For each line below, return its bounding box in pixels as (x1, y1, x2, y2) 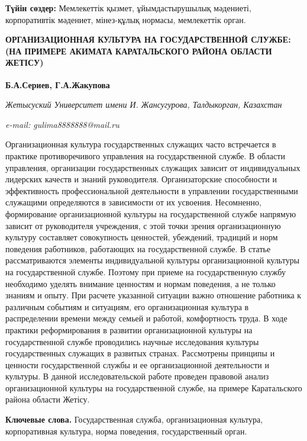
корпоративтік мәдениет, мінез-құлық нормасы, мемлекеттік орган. (5, 13, 246, 25)
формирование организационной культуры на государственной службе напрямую (5, 207, 296, 220)
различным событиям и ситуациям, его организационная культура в (5, 300, 249, 313)
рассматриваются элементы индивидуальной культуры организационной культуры (5, 254, 300, 266)
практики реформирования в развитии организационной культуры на (5, 323, 253, 336)
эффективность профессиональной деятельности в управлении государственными (5, 184, 298, 197)
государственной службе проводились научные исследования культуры (5, 335, 259, 347)
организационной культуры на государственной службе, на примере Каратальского (5, 381, 302, 394)
